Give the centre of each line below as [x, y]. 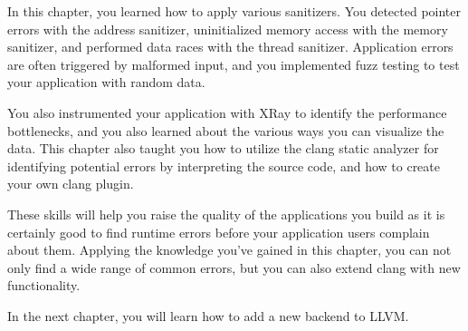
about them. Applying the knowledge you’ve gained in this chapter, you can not [229, 250]
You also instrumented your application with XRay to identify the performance [227, 112]
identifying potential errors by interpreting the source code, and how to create [224, 165]
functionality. [44, 285]
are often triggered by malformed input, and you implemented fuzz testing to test [234, 64]
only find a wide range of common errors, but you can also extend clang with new [234, 267]
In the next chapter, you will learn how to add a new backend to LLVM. [208, 315]
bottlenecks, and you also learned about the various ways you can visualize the [226, 130]
